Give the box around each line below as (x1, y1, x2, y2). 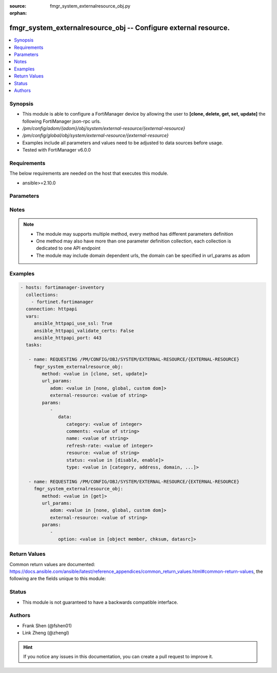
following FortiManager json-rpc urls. (22, 118, 101, 124)
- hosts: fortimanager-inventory (20, 285, 105, 290)
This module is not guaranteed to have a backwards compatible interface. (22, 599, 179, 605)
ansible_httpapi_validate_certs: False (33, 328, 134, 333)
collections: (26, 292, 58, 297)
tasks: (26, 342, 43, 348)
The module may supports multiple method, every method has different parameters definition (36, 231, 233, 237)
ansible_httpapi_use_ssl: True (33, 321, 113, 326)
